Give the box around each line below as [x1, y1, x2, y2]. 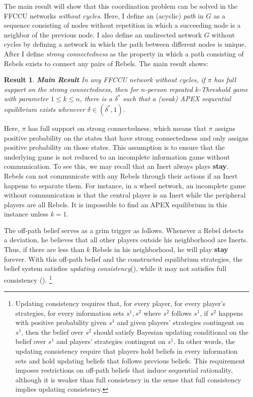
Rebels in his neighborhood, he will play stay [92, 244, 228, 254]
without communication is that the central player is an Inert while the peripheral [4, 190, 246, 200]
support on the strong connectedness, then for [4, 84, 139, 94]
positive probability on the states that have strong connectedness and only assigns [4, 132, 249, 143]
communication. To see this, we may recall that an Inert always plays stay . [4, 161, 229, 171]
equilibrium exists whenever [4, 104, 85, 114]
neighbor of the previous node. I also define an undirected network [4, 29, 202, 39]
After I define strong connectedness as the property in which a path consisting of [4, 48, 244, 58]
